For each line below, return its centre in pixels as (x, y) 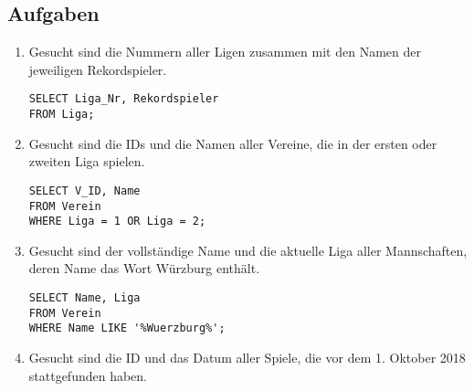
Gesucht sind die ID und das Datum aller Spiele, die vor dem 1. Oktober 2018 (247, 358)
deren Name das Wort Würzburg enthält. (144, 268)
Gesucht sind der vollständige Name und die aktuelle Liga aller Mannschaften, (248, 250)
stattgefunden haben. (88, 375)
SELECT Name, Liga (84, 298)
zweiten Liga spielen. (87, 161)
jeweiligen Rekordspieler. (98, 69)
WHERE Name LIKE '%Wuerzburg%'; (127, 328)
